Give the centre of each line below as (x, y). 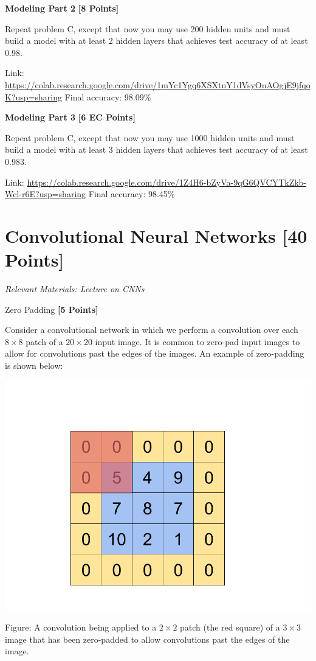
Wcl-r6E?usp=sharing (46, 194)
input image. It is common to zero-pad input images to (197, 341)
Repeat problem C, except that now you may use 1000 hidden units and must (150, 137)
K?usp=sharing (33, 96)
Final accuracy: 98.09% (108, 96)
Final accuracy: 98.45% (132, 194)
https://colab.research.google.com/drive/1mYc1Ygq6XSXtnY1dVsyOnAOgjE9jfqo (158, 84)
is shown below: (34, 365)
